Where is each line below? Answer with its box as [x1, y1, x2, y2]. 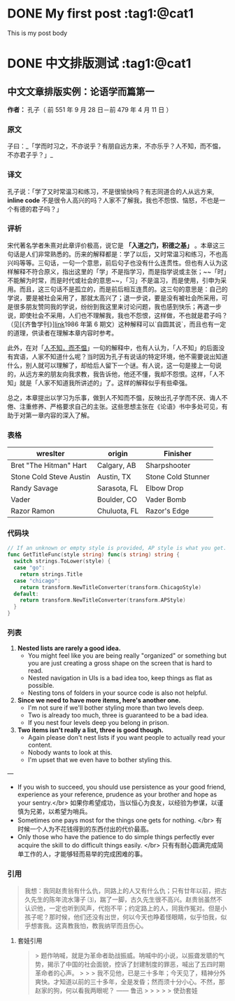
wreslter [36, 449, 65, 459]
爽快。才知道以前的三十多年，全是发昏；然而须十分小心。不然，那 [34, 977, 225, 986]
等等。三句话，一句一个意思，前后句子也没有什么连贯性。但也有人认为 [19, 258, 222, 267]
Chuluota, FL [97, 506, 139, 516]
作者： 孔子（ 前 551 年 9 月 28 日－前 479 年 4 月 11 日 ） [7, 105, 173, 113]
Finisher [164, 449, 192, 459]
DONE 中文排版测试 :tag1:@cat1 [7, 55, 192, 71]
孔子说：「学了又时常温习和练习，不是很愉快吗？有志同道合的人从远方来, [7, 187, 215, 195]
